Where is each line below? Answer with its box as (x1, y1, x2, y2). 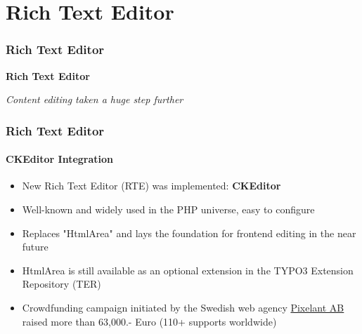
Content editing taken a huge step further (6, 92, 183, 107)
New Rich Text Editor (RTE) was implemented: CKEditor (22, 178, 281, 193)
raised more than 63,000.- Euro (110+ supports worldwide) (22, 314, 277, 328)
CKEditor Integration (6, 152, 114, 166)
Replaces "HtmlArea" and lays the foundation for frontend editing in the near (22, 225, 356, 240)
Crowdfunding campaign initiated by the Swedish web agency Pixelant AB (22, 300, 344, 314)
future (22, 239, 49, 254)
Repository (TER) (22, 276, 101, 291)
